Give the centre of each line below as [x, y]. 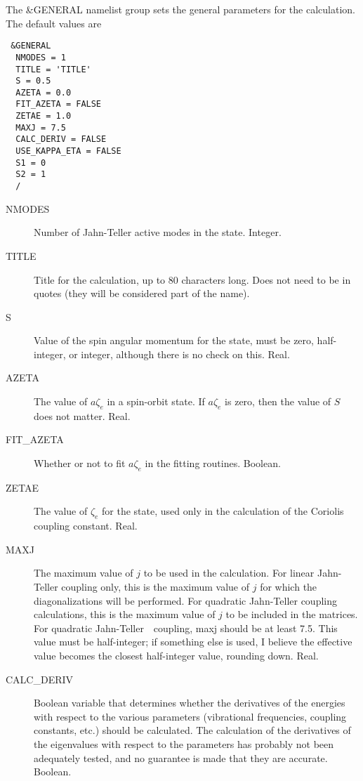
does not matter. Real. [82, 415]
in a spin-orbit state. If [156, 401]
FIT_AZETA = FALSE [59, 104]
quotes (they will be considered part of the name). [142, 293]
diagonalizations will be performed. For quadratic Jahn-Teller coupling [186, 600]
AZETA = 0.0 [44, 92]
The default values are [54, 23]
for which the [289, 587]
